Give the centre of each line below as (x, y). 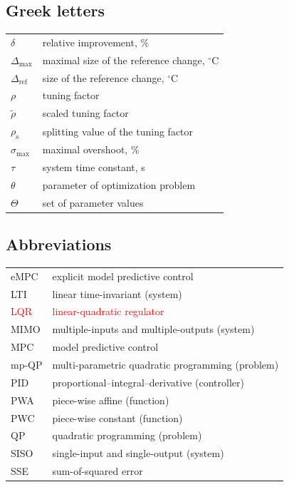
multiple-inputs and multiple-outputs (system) (153, 329)
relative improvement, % (96, 42)
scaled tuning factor (85, 113)
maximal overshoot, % (91, 149)
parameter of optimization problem (119, 184)
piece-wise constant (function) (117, 417)
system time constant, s (94, 167)
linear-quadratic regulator (108, 311)
